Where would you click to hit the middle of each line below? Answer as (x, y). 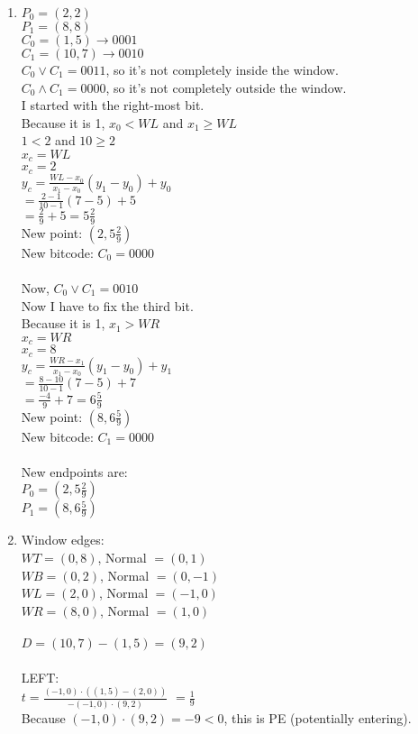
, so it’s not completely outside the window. (226, 87)
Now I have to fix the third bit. (107, 305)
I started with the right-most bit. (113, 105)
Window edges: (63, 540)
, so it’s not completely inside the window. (222, 69)
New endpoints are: (74, 471)
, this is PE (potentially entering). (318, 717)
